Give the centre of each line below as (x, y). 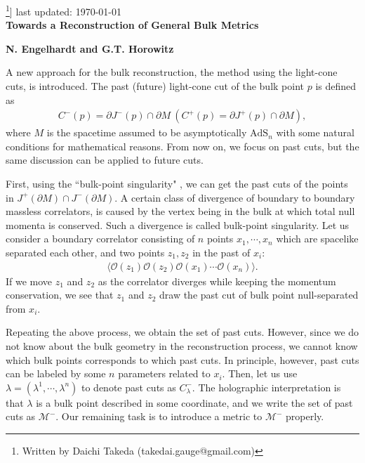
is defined (336, 86)
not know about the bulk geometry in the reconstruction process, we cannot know (182, 346)
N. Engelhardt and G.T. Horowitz (90, 48)
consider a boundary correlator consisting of (100, 239)
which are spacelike (317, 239)
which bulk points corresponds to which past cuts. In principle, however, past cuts (182, 359)
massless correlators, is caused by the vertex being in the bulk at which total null (180, 211)
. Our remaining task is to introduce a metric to (159, 416)
